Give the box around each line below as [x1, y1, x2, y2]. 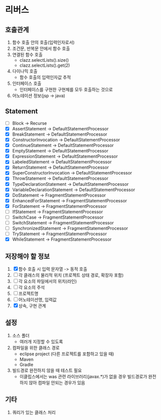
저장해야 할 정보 [5, 252, 50, 260]
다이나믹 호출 [12, 68, 38, 74]
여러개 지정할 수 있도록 [19, 339, 63, 345]
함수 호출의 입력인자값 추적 [19, 74, 71, 80]
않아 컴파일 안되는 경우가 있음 [28, 379, 85, 385]
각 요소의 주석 [18, 285, 45, 290]
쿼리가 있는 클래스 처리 [12, 409, 56, 415]
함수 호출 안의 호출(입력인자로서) [12, 40, 75, 45]
